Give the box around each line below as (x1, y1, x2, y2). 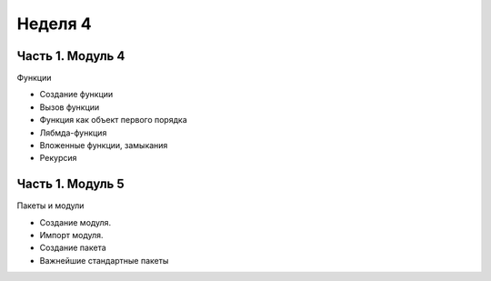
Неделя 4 (16, 14, 92, 34)
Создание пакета (39, 242, 106, 254)
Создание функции (39, 89, 114, 100)
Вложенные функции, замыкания (39, 140, 168, 151)
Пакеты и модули (16, 200, 85, 211)
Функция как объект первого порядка (39, 115, 187, 125)
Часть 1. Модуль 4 (16, 48, 125, 64)
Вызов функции (39, 101, 100, 113)
